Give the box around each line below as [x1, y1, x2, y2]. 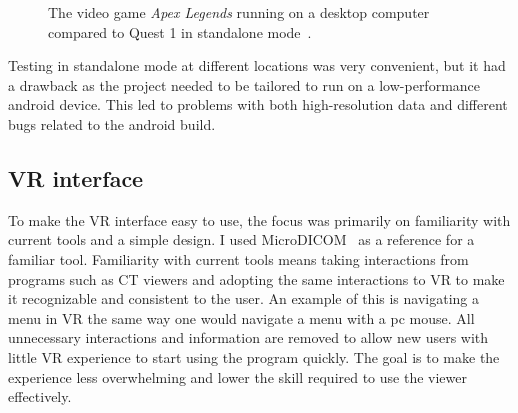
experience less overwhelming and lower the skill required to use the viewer [8, 366, 467, 387]
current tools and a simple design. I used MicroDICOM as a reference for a [8, 229, 475, 250]
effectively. [8, 386, 72, 407]
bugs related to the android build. [8, 113, 216, 134]
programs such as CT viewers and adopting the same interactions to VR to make [8, 268, 505, 289]
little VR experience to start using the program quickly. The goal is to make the [8, 346, 500, 367]
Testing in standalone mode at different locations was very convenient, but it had [8, 55, 506, 76]
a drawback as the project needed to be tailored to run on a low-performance [8, 74, 481, 95]
